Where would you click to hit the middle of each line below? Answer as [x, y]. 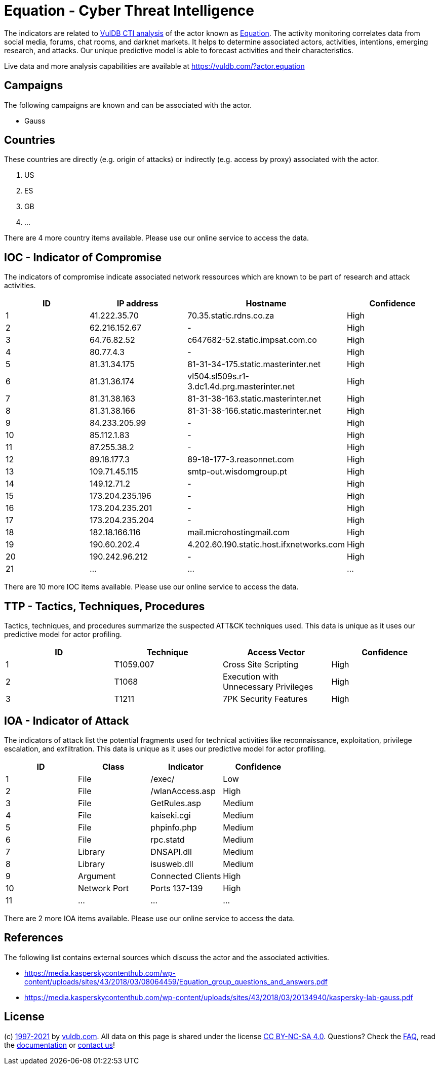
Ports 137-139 [177, 888]
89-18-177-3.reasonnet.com [241, 460]
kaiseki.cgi [171, 815]
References [34, 938]
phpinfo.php [174, 827]
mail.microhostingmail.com [238, 532]
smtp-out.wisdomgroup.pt [237, 472]
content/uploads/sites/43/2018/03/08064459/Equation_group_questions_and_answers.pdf [176, 981]
